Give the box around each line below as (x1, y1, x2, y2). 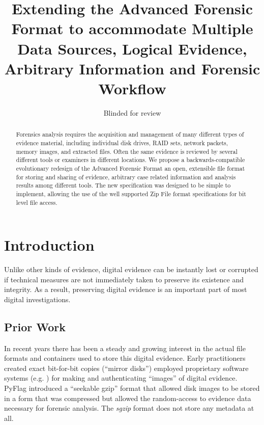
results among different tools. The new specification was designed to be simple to (16, 181, 231, 190)
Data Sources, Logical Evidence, (17, 38, 247, 59)
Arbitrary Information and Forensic (4, 58, 260, 78)
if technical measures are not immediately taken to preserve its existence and (4, 274, 244, 284)
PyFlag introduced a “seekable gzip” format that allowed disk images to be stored (4, 383, 260, 393)
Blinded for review (103, 107, 161, 118)
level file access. (16, 198, 57, 206)
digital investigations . (4, 294, 71, 304)
